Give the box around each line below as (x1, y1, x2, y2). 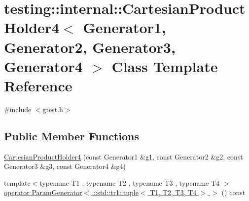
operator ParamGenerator (4, 187, 82, 198)
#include (4, 104, 32, 114)
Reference (4, 75, 72, 95)
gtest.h (42, 104, 63, 114)
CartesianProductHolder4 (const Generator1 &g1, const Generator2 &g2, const (4, 151, 243, 161)
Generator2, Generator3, (4, 37, 176, 57)
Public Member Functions (4, 128, 139, 143)
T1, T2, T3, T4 (150, 187, 197, 198)
